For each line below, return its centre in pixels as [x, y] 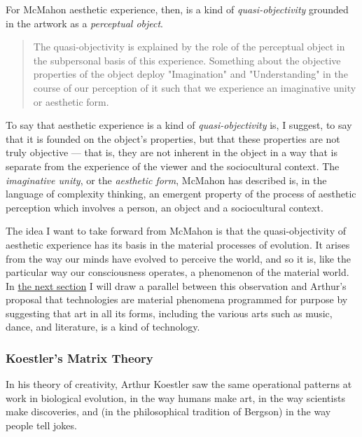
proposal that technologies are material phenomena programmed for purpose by [177, 299]
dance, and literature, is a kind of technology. [103, 327]
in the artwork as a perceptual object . [85, 23]
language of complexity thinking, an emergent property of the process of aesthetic [181, 194]
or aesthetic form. [71, 101]
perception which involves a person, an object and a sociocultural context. [165, 207]
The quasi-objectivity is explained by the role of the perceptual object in [189, 47]
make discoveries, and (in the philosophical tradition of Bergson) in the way [168, 411]
